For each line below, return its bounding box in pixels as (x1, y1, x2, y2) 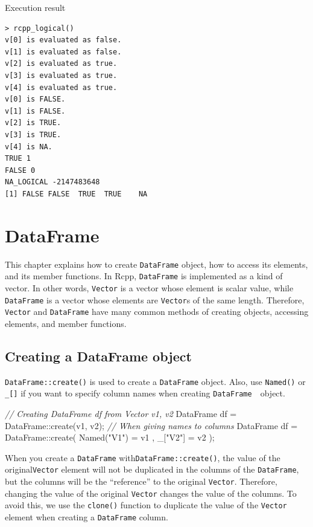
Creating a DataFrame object (5, 346, 192, 365)
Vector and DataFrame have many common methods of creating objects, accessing (5, 305, 309, 318)
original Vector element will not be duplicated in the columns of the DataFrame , (5, 463, 299, 476)
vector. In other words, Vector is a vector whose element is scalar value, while (5, 281, 294, 294)
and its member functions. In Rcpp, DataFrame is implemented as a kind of (5, 270, 283, 282)
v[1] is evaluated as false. (5, 47, 122, 56)
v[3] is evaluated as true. (5, 71, 118, 80)
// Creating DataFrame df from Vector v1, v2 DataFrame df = (5, 407, 237, 420)
